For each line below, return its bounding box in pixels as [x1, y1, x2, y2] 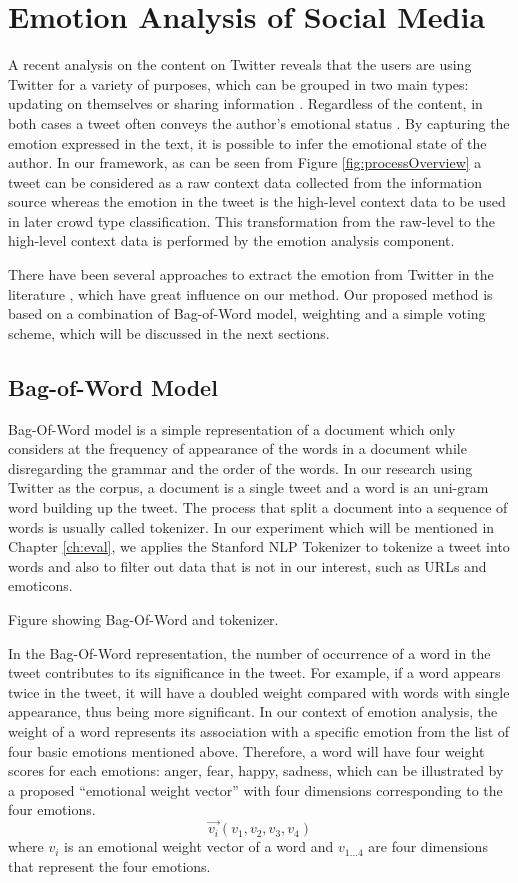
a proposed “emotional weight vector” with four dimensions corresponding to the [8, 779, 503, 800]
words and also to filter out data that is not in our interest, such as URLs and [8, 555, 487, 576]
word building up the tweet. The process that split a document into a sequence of [8, 497, 508, 518]
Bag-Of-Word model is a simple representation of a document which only [8, 418, 456, 439]
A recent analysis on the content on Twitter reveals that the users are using [8, 54, 472, 75]
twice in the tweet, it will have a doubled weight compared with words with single [8, 681, 510, 702]
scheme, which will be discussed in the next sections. [8, 322, 330, 343]
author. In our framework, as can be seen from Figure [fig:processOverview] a [8, 152, 482, 173]
